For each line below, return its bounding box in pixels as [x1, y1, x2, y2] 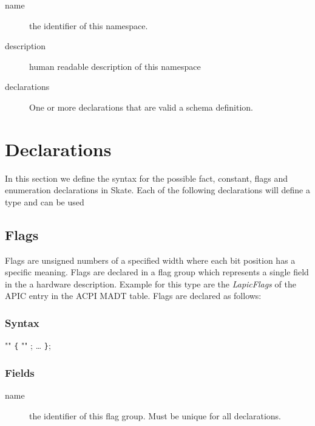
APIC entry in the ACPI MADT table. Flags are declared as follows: [5, 289, 262, 302]
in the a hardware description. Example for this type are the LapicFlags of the [5, 277, 296, 290]
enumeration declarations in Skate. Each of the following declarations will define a [5, 184, 310, 196]
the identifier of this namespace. [29, 19, 148, 32]
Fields [5, 365, 35, 380]
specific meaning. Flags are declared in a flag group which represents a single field [5, 266, 309, 278]
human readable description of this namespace [29, 60, 201, 72]
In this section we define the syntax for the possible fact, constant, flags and [5, 171, 288, 184]
